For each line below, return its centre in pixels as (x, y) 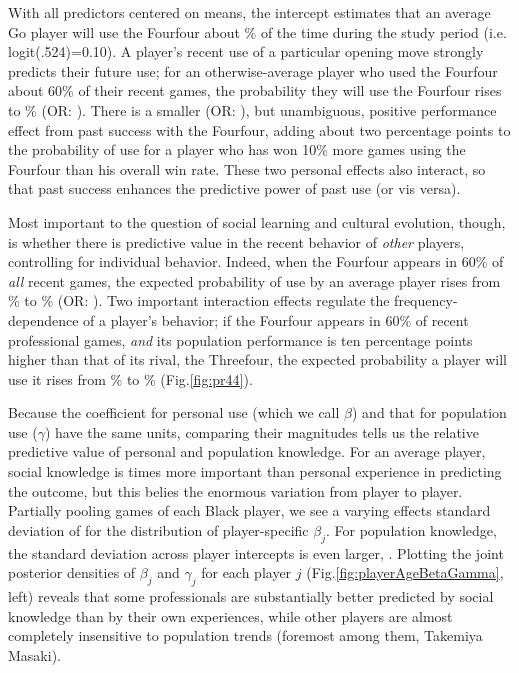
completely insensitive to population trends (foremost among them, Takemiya (245, 635)
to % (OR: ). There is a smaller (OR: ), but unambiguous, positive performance (252, 109)
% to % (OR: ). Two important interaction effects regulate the (199, 300)
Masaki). (34, 654)
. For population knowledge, (411, 529)
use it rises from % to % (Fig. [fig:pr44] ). (130, 378)
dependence (43, 319)
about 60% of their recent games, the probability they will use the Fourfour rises (255, 90)
